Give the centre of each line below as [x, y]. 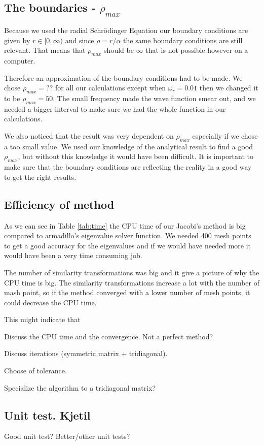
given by [17, 40]
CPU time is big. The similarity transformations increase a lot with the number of [132, 282]
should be [119, 50]
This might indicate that [42, 319]
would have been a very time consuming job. [73, 255]
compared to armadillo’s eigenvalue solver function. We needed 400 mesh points [128, 235]
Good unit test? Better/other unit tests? [67, 436]
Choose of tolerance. [35, 371]
